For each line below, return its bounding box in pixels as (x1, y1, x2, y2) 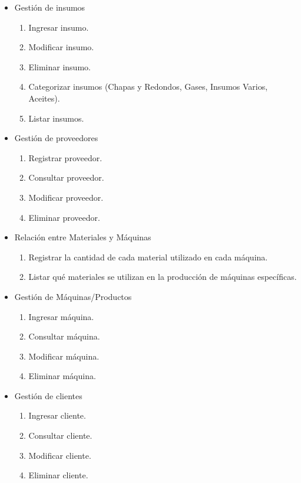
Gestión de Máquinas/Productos (14, 290, 132, 302)
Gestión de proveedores (14, 132, 98, 144)
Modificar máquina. (28, 350, 100, 362)
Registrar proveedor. (28, 151, 102, 164)
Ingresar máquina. (28, 310, 94, 322)
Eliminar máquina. (28, 370, 96, 382)
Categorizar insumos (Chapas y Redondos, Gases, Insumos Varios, (28, 80, 268, 93)
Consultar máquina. (28, 330, 100, 342)
